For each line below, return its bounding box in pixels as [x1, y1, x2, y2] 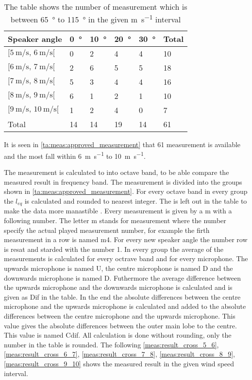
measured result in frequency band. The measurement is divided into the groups [4, 176, 242, 187]
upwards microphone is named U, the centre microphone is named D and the [4, 263, 233, 273]
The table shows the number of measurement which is [4, 1, 187, 12]
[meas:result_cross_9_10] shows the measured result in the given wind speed [4, 358, 235, 368]
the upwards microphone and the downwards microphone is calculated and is [4, 282, 233, 292]
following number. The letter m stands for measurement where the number [4, 215, 226, 225]
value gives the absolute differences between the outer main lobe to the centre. [4, 320, 237, 330]
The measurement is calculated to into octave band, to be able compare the [4, 167, 229, 177]
